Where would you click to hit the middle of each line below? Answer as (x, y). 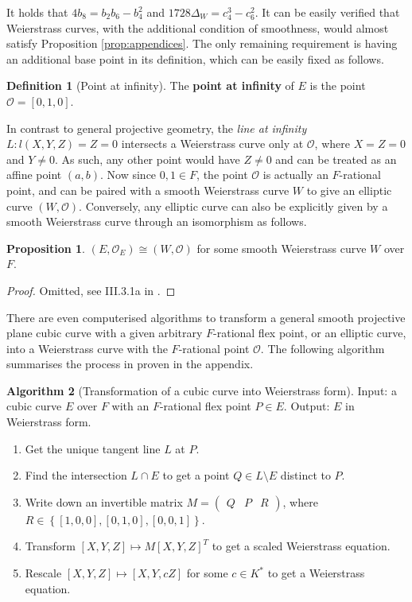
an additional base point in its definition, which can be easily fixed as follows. (195, 58)
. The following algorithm (323, 348)
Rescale (43, 573)
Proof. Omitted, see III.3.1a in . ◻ (91, 290)
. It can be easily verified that (327, 12)
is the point (338, 85)
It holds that (37, 12)
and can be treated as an (336, 159)
